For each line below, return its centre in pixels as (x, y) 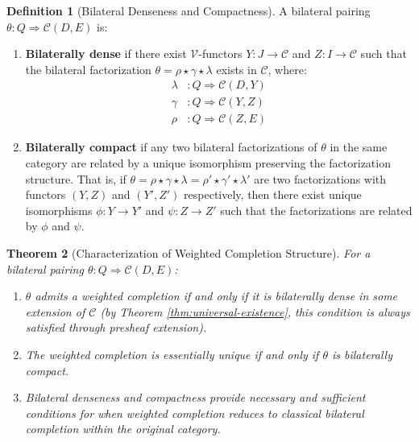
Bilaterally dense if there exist (106, 54)
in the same (359, 147)
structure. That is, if (76, 178)
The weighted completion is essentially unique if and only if (172, 354)
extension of (55, 311)
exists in (236, 69)
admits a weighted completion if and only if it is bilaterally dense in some (216, 296)
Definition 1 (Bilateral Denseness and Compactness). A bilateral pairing (189, 10)
